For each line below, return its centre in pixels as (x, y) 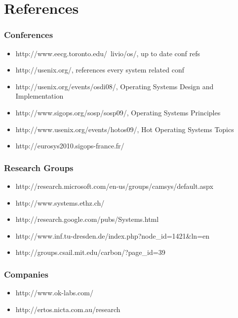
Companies (26, 274)
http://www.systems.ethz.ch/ (60, 202)
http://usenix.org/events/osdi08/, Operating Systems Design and (115, 86)
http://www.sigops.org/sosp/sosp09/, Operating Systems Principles (118, 112)
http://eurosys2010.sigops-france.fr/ (70, 146)
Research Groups (39, 167)
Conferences (29, 35)
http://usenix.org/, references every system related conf (100, 70)
